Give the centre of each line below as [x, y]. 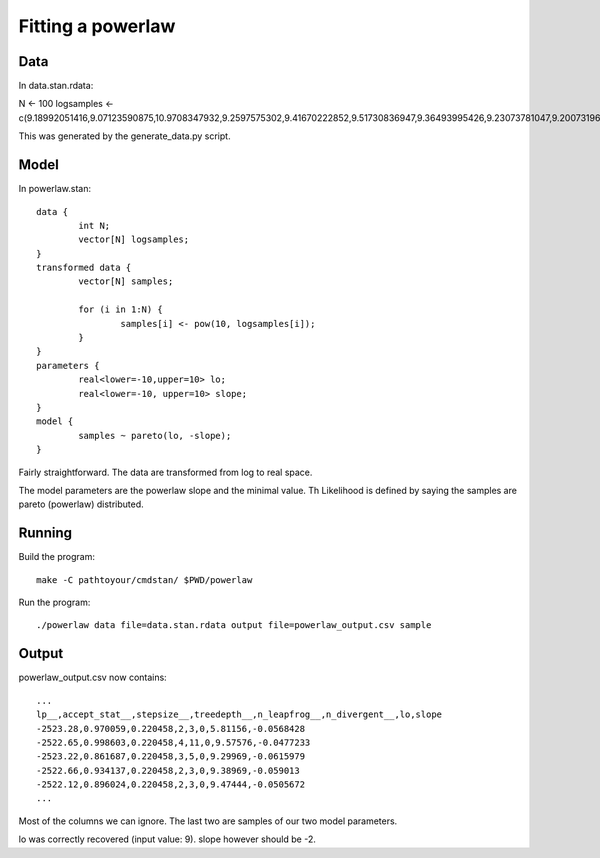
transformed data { [84, 268]
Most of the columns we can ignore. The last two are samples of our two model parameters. [208, 821]
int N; [94, 225]
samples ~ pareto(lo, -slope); [155, 435]
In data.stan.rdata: [56, 86]
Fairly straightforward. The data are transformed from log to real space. [165, 472]
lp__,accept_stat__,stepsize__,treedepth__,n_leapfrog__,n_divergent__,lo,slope [239, 714]
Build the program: [56, 557]
